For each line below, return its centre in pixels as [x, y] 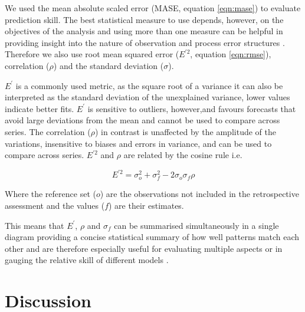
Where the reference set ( [50, 194]
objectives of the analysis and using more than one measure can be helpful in [144, 31]
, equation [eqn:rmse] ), [231, 54]
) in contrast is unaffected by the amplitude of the [185, 131]
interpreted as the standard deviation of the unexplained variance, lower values [147, 97]
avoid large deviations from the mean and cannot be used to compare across [142, 120]
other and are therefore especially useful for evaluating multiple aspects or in [144, 248]
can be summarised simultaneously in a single [196, 225]
